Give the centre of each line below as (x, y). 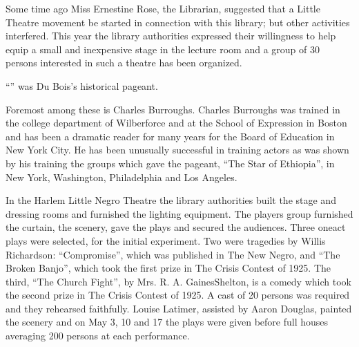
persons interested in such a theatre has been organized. (124, 63)
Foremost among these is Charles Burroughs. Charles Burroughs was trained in (173, 109)
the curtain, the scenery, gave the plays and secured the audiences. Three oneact (176, 227)
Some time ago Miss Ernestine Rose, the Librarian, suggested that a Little (163, 8)
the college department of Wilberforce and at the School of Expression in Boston (176, 123)
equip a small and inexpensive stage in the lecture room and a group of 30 (163, 49)
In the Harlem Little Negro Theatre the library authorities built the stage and (171, 200)
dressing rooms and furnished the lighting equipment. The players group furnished (179, 213)
